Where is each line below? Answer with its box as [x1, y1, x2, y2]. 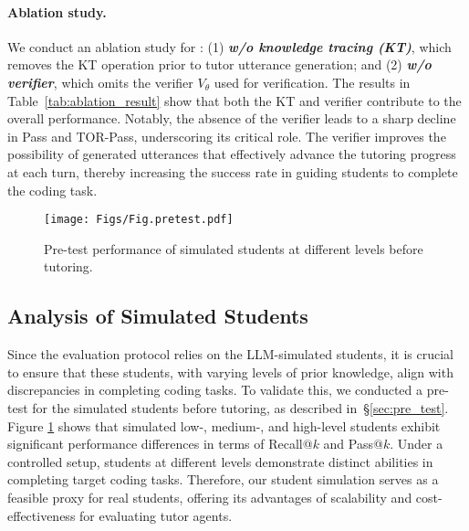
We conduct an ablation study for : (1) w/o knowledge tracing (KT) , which [7, 37, 452, 56]
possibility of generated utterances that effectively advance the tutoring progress [7, 144, 456, 164]
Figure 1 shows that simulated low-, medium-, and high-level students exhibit [7, 416, 441, 435]
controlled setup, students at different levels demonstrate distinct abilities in [7, 451, 433, 471]
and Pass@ [323, 434, 383, 453]
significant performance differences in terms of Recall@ [7, 434, 313, 453]
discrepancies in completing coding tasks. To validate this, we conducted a [7, 380, 423, 399]
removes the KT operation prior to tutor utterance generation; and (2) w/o [7, 55, 432, 74]
